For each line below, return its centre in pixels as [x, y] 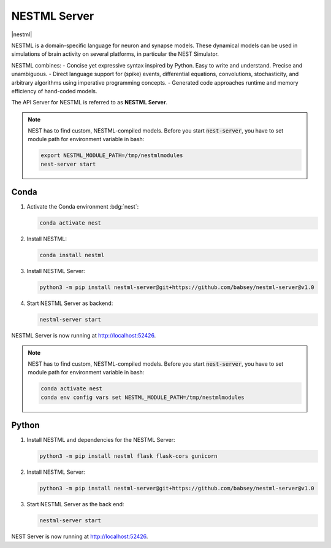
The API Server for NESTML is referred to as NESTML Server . [89, 102]
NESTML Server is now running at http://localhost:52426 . [84, 336]
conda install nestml [72, 255]
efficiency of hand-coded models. [54, 91]
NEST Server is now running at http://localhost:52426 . [80, 536]
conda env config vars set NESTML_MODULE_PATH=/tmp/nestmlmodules [143, 397]
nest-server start [68, 164]
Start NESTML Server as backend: [70, 303]
